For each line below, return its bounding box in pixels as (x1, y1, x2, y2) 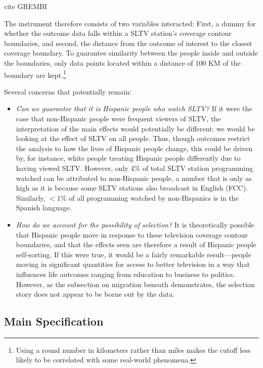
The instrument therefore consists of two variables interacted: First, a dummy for (4, 18, 256, 28)
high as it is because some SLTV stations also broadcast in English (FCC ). (16, 182, 248, 193)
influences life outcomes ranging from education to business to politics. (16, 268, 235, 279)
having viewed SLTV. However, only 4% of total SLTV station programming (16, 162, 253, 173)
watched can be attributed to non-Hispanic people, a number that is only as (16, 172, 252, 183)
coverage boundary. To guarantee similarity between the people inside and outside (4, 48, 258, 58)
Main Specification (4, 313, 104, 329)
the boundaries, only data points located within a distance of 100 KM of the (4, 57, 241, 68)
